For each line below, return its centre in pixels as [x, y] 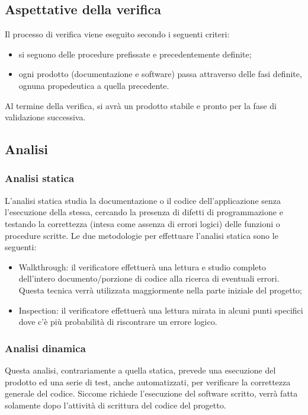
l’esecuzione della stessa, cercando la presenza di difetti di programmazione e [144, 212]
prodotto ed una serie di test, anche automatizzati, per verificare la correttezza [148, 382]
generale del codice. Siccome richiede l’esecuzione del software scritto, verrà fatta [151, 393]
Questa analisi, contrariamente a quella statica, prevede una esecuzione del [140, 370]
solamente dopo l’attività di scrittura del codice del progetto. [115, 405]
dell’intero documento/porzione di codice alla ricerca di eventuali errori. [149, 278]
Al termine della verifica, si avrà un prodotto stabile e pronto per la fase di [141, 105]
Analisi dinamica [45, 348]
